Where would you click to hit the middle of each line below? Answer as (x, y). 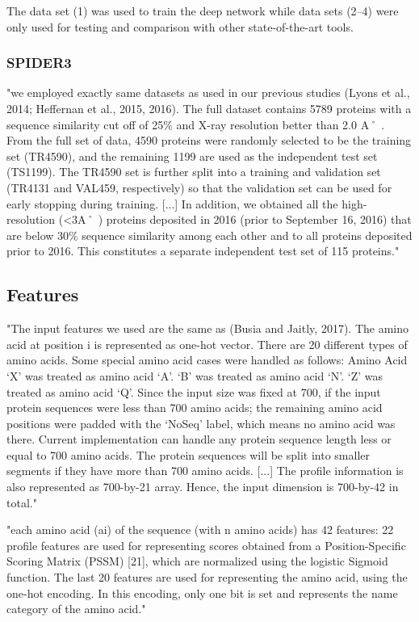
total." (22, 502)
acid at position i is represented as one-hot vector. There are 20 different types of (207, 344)
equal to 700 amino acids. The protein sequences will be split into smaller (188, 454)
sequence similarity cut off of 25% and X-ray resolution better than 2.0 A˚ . (196, 124)
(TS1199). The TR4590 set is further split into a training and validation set (194, 172)
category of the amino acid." (76, 609)
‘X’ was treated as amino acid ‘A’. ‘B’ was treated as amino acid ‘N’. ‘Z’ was (195, 375)
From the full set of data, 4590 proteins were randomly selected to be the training (209, 140)
